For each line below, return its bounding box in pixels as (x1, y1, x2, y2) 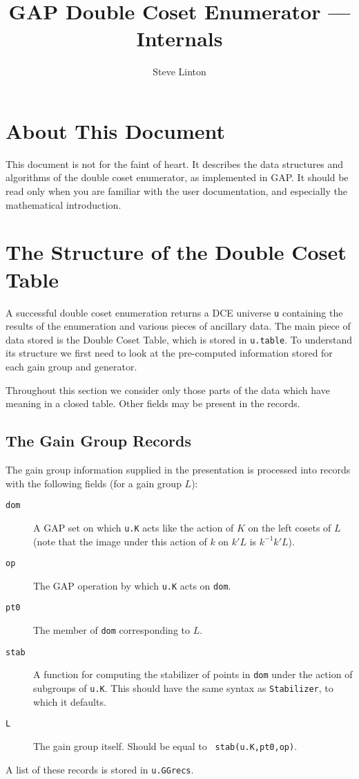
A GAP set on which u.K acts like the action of (33, 520, 234, 534)
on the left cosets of (248, 520, 331, 534)
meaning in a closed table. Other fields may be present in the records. (6, 396, 300, 411)
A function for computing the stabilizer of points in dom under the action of (33, 667, 353, 682)
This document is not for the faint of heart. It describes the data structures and (6, 156, 344, 171)
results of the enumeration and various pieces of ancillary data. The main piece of (6, 319, 351, 333)
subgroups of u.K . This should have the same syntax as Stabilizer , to (33, 681, 333, 695)
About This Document (6, 116, 225, 144)
